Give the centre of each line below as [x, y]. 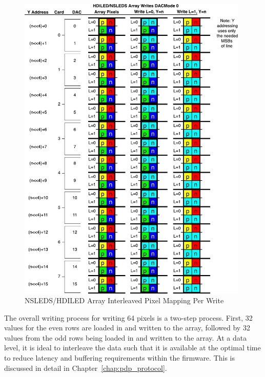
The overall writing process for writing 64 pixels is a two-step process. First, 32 [128, 317]
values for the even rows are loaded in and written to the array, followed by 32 [127, 328]
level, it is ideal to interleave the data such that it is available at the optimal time [132, 348]
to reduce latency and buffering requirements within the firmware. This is [120, 358]
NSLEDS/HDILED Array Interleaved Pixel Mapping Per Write [124, 300]
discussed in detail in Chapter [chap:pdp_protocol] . [86, 368]
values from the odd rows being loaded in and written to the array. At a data [126, 337]
